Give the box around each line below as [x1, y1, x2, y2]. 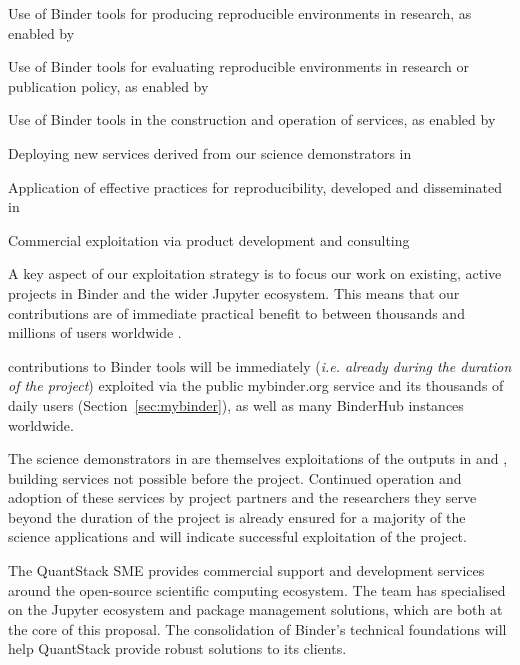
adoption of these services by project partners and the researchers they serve [8, 487, 477, 508]
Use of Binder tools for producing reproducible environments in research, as [8, 3, 472, 23]
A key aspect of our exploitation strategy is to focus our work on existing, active [8, 263, 502, 284]
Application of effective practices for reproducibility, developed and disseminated [8, 176, 502, 197]
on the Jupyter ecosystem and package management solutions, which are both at [8, 599, 503, 620]
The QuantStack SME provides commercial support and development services [8, 560, 485, 581]
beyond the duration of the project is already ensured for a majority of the [8, 506, 466, 527]
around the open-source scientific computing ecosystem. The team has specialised [8, 579, 506, 600]
